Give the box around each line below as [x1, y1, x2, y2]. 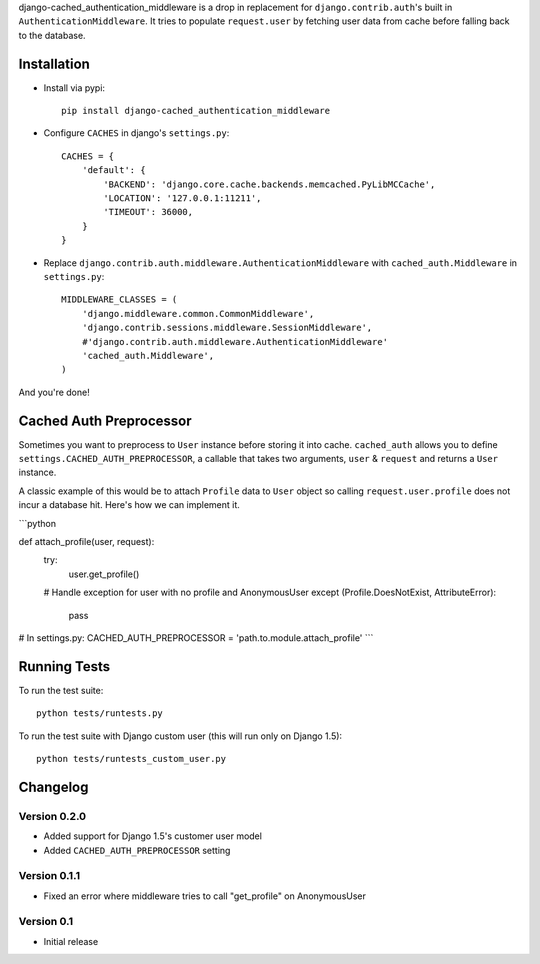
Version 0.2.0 [18, 809, 87, 823]
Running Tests [18, 658, 110, 675]
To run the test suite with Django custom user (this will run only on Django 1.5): [18, 730, 343, 742]
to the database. [18, 29, 86, 41]
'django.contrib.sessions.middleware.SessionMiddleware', [81, 322, 373, 334]
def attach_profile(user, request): [18, 535, 155, 547]
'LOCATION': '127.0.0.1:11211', [103, 193, 262, 204]
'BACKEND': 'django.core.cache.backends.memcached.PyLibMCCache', [103, 178, 436, 190]
